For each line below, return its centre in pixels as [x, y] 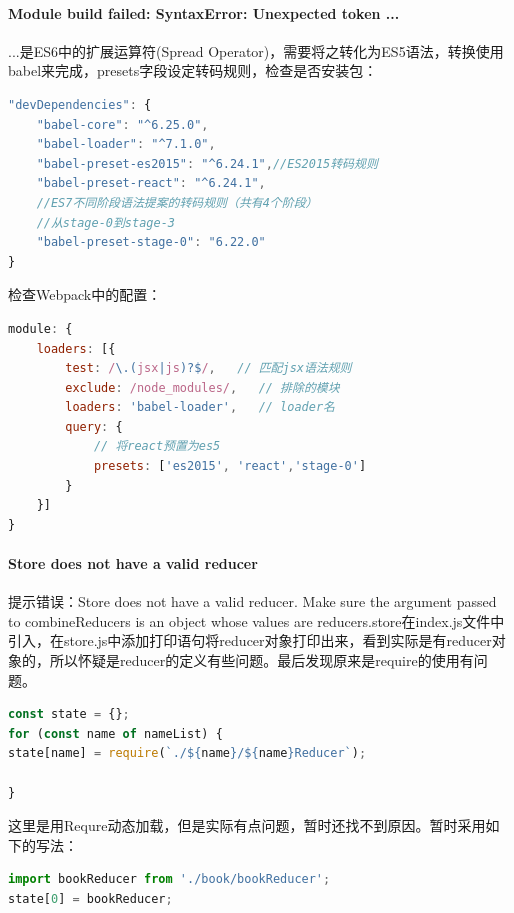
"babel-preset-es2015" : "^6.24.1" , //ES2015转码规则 [207, 163]
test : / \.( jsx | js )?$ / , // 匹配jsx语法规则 [208, 368]
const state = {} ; [69, 714]
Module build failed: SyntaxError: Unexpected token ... [204, 12]
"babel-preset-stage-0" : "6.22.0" [151, 242]
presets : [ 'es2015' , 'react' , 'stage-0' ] [230, 466]
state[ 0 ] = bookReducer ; [90, 898]
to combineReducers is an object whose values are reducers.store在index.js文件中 [256, 620]
